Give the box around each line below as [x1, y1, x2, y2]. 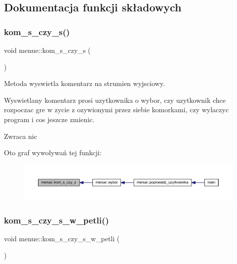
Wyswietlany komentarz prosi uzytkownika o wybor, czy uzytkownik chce [4, 94, 226, 105]
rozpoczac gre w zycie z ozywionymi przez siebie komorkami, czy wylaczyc [4, 104, 229, 115]
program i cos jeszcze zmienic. [4, 114, 95, 124]
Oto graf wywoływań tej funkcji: [4, 147, 102, 158]
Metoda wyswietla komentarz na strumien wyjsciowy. [4, 78, 165, 88]
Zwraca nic [4, 131, 37, 141]
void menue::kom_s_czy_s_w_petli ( [4, 233, 120, 244]
